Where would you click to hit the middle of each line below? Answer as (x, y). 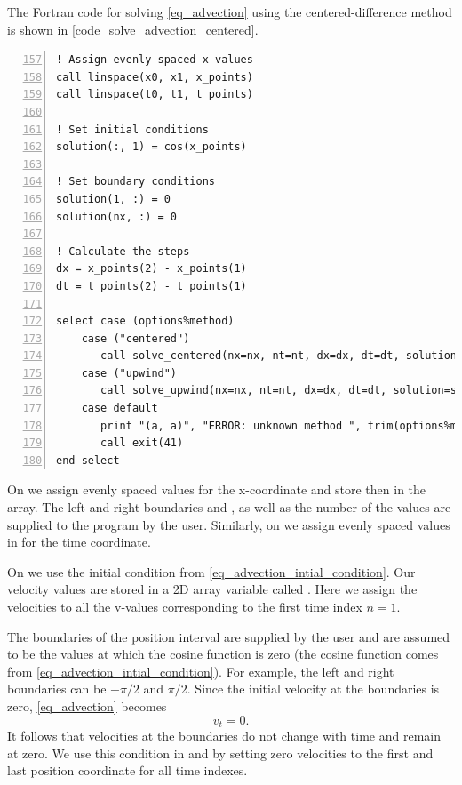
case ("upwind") (129, 373)
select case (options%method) (145, 321)
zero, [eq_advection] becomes (87, 705)
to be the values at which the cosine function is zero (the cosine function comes (223, 654)
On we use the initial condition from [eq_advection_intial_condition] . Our (211, 571)
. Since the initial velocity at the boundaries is (313, 689)
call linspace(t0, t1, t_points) (155, 95)
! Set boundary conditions (135, 182)
